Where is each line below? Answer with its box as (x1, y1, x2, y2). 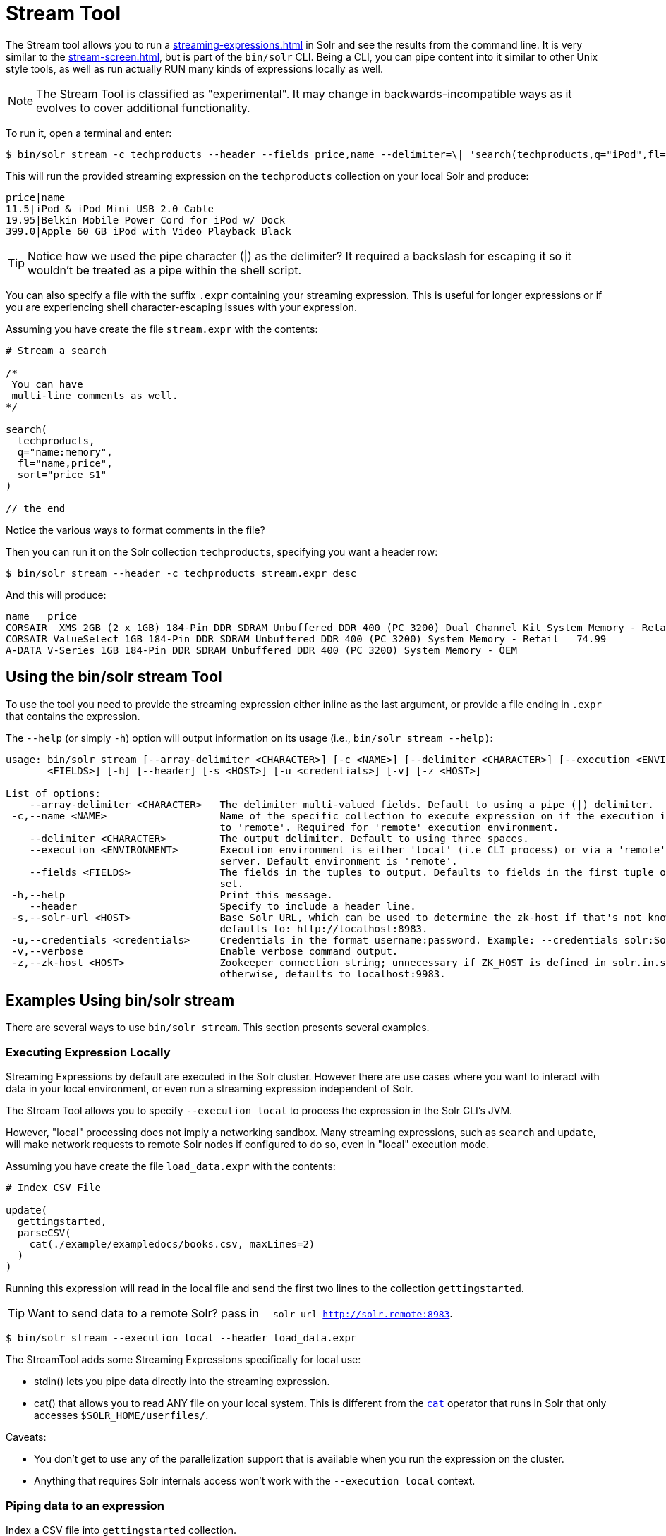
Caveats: (6, 1431, 47, 1444)
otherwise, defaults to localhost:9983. (219, 968, 446, 980)
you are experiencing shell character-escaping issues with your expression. (6, 300, 357, 313)
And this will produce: (6, 588, 107, 601)
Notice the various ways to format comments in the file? (6, 523, 265, 536)
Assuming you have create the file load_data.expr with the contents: (6, 1160, 336, 1173)
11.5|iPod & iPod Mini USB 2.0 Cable (6, 202, 214, 214)
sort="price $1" (17, 468, 107, 480)
